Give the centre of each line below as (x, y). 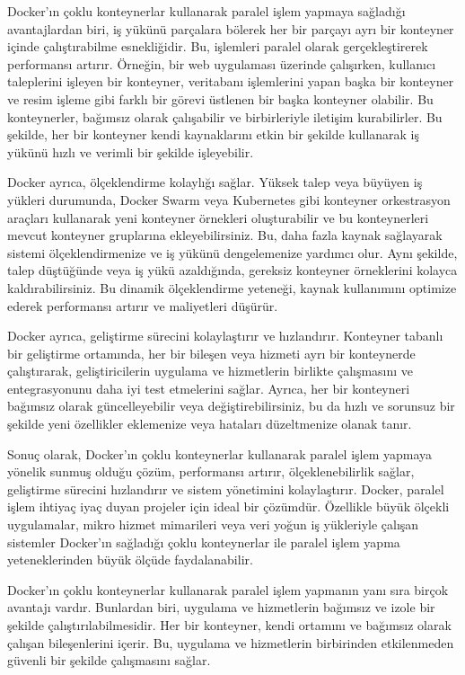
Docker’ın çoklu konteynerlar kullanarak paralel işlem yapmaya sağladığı (206, 11)
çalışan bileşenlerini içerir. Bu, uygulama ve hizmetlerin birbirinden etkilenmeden (231, 642)
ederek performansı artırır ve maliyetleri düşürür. (143, 305)
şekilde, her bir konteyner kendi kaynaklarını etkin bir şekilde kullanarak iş (214, 134)
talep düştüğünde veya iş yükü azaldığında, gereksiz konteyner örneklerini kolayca (232, 270)
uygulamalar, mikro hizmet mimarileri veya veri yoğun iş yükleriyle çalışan (213, 524)
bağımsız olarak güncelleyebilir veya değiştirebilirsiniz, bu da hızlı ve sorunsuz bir (231, 406)
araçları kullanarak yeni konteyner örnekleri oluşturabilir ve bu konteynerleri (218, 217)
